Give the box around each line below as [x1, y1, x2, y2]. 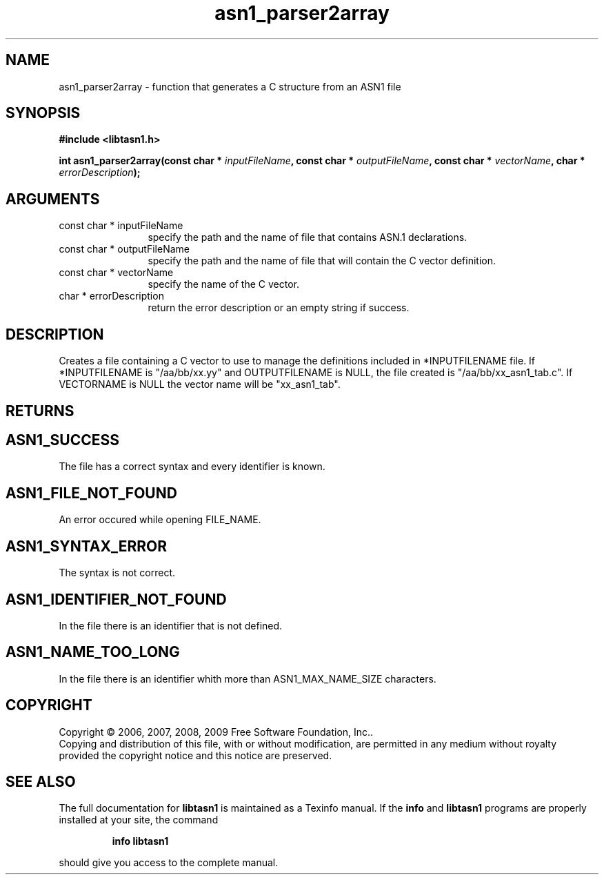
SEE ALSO [6, 773, 76, 791]
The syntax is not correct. [59, 567, 176, 579]
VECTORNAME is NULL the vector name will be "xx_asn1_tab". [59, 378, 341, 391]
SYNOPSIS [6, 104, 81, 122]
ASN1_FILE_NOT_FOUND [6, 484, 177, 502]
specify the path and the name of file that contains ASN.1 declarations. [148, 231, 467, 244]
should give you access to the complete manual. [59, 857, 279, 869]
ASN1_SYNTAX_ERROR [6, 537, 168, 555]
